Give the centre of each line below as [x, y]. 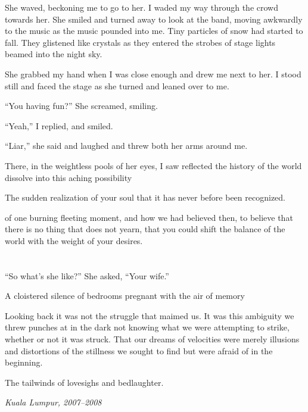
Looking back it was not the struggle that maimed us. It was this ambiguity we [150, 315]
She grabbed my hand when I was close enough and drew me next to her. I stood [153, 74]
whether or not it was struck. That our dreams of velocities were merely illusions [152, 339]
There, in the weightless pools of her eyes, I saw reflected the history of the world [153, 165]
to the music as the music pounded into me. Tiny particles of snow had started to [154, 31]
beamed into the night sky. [54, 54]
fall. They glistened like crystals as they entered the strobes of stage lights [140, 42]
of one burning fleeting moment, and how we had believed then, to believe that [149, 217]
